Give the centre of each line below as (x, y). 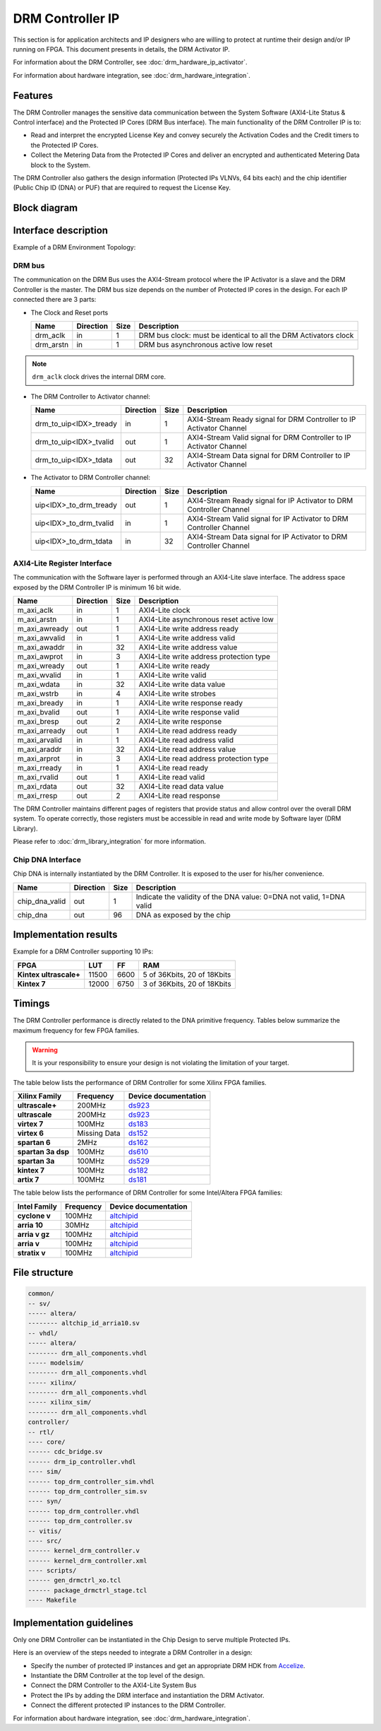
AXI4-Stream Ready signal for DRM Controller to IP (272, 419)
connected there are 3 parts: (55, 300)
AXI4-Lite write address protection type (205, 657)
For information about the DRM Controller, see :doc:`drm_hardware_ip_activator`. (130, 62)
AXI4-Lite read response (180, 796)
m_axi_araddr (40, 749)
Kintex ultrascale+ (49, 974)
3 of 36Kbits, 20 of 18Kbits (187, 984)
